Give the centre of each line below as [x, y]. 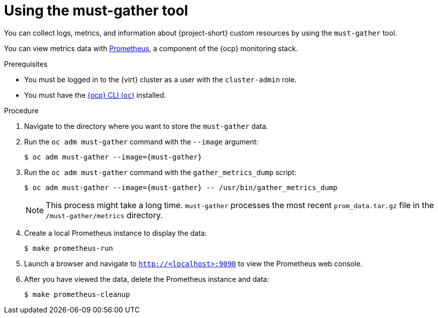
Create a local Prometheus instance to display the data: [116, 233]
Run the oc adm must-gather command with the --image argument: [141, 141]
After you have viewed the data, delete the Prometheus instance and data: [147, 279]
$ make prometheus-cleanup [77, 294]
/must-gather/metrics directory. [104, 215]
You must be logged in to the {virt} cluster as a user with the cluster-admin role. [160, 79]
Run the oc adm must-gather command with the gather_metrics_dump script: [160, 172]
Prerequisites [26, 64]
